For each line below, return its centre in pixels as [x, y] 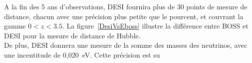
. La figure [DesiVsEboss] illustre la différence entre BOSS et [155, 26]
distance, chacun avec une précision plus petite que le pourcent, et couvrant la [124, 16]
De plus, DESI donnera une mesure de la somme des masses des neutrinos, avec [126, 45]
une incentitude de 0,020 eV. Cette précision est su [82, 54]
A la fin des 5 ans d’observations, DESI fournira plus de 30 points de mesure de [126, 6]
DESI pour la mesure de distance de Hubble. [72, 35]
